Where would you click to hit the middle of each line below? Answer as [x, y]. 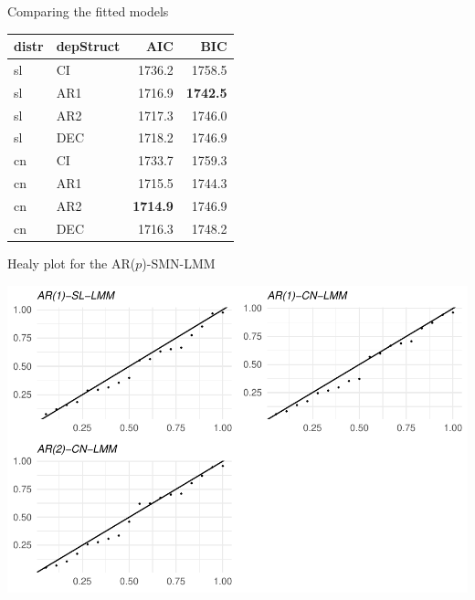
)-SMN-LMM [179, 263]
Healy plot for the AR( [72, 263]
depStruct [88, 46]
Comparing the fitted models [88, 11]
